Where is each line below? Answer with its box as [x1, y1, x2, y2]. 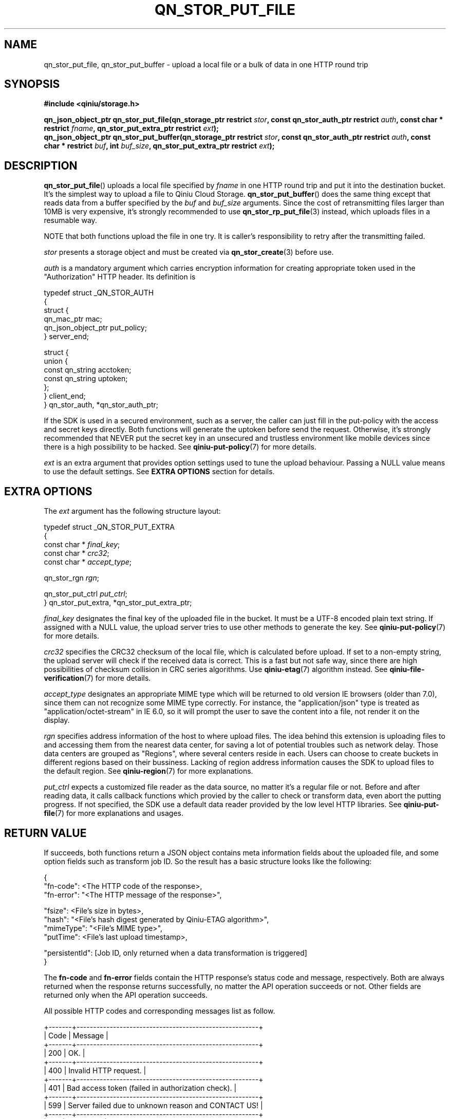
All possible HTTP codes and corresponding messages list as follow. [44, 1006, 275, 1015]
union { [44, 357, 68, 366]
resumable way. [44, 216, 97, 225]
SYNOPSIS [4, 78, 60, 91]
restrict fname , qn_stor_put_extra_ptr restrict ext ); [44, 124, 219, 133]
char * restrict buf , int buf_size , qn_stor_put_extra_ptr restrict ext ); [44, 141, 275, 151]
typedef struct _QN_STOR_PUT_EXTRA [44, 523, 175, 532]
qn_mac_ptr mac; [44, 314, 102, 324]
